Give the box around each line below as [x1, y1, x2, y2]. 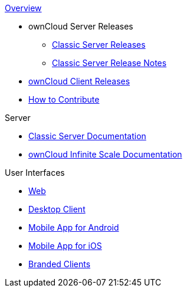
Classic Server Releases [52, 40, 146, 50]
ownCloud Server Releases [28, 21, 133, 31]
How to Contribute [28, 94, 100, 104]
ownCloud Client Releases [28, 76, 130, 86]
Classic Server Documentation [28, 131, 146, 141]
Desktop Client [28, 204, 86, 214]
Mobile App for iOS [28, 241, 102, 251]
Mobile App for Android [28, 222, 119, 232]
